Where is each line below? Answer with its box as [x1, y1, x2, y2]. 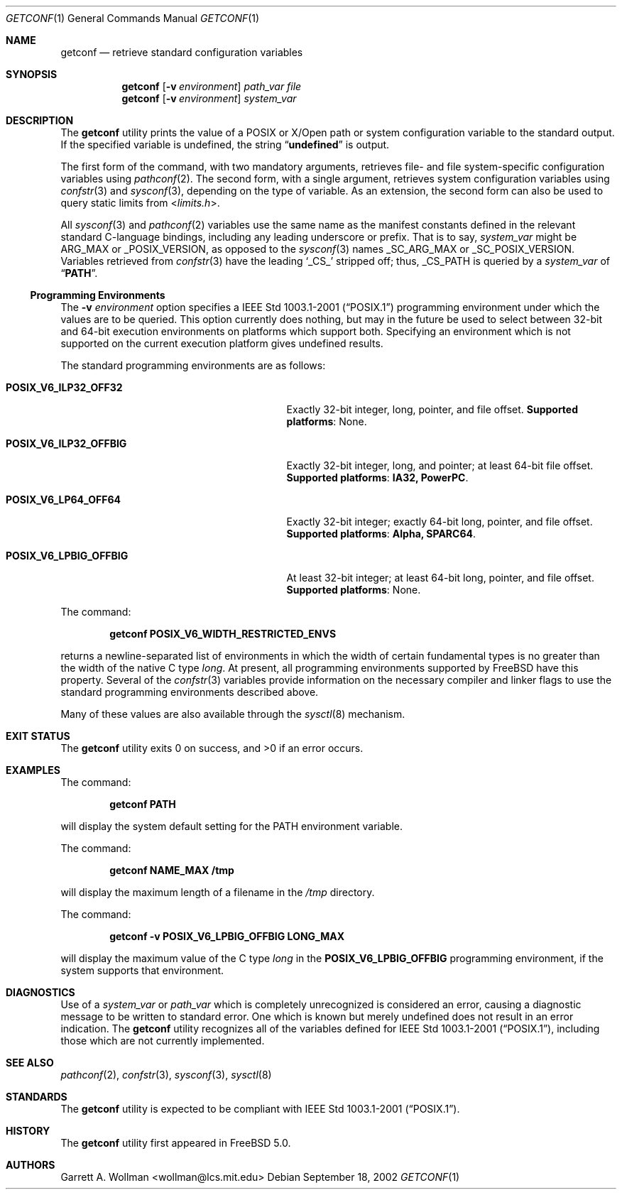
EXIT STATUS [6, 730, 70, 742]
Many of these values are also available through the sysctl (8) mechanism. [60, 708, 405, 720]
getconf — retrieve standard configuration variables [60, 46, 303, 58]
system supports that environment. [60, 964, 224, 976]
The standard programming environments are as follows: [60, 359, 326, 371]
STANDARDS [6, 1091, 67, 1103]
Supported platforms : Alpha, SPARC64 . [286, 528, 476, 540]
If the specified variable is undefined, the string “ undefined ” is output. [60, 138, 390, 151]
